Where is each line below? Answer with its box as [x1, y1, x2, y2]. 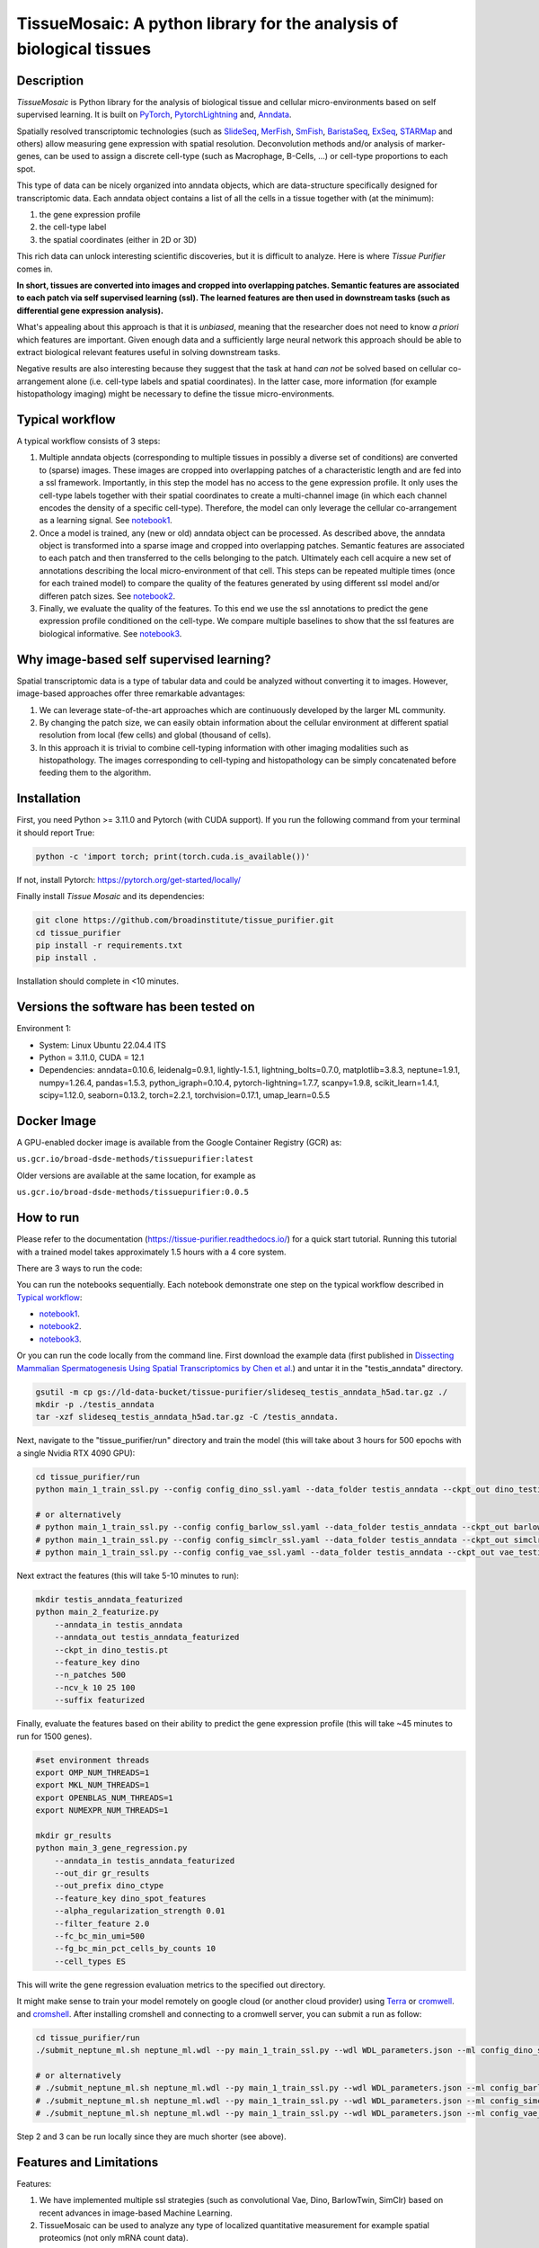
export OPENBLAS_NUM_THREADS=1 [35, 1792, 174, 1803]
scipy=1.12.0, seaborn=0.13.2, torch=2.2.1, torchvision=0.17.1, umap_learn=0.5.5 [39, 1090, 331, 1101]
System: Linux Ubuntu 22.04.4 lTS [39, 1039, 166, 1050]
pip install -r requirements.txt [35, 940, 183, 950]
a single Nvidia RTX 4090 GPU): [16, 1448, 136, 1459]
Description [16, 73, 84, 88]
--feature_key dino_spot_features [54, 1893, 207, 1904]
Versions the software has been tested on [16, 999, 255, 1015]
